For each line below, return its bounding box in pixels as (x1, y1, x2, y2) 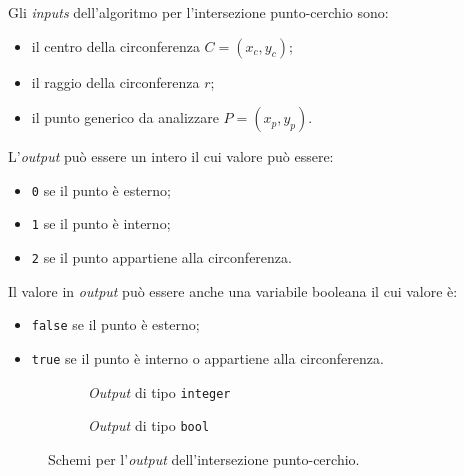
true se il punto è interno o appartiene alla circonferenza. (31, 348, 384, 368)
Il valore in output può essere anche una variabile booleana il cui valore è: (8, 280, 458, 301)
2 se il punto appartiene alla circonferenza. (31, 247, 292, 268)
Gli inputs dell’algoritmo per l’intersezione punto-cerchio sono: (8, 2, 389, 22)
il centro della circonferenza (31, 35, 200, 56)
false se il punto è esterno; (31, 314, 200, 335)
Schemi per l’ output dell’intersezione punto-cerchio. (48, 448, 360, 469)
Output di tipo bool (88, 415, 210, 436)
